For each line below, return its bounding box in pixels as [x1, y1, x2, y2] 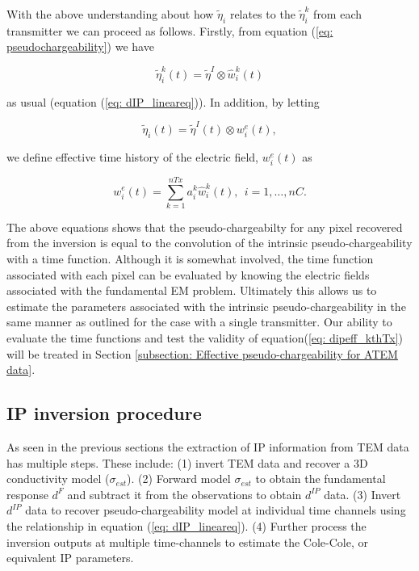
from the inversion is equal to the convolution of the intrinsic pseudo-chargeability [6, 234, 413, 251]
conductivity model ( [6, 470, 110, 487]
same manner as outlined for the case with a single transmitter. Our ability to [6, 313, 392, 330]
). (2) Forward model [127, 470, 231, 487]
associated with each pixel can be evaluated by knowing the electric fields [6, 266, 370, 283]
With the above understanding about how [6, 6, 214, 22]
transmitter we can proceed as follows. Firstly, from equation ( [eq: [6, 22, 333, 39]
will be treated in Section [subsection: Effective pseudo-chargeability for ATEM [6, 345, 398, 362]
